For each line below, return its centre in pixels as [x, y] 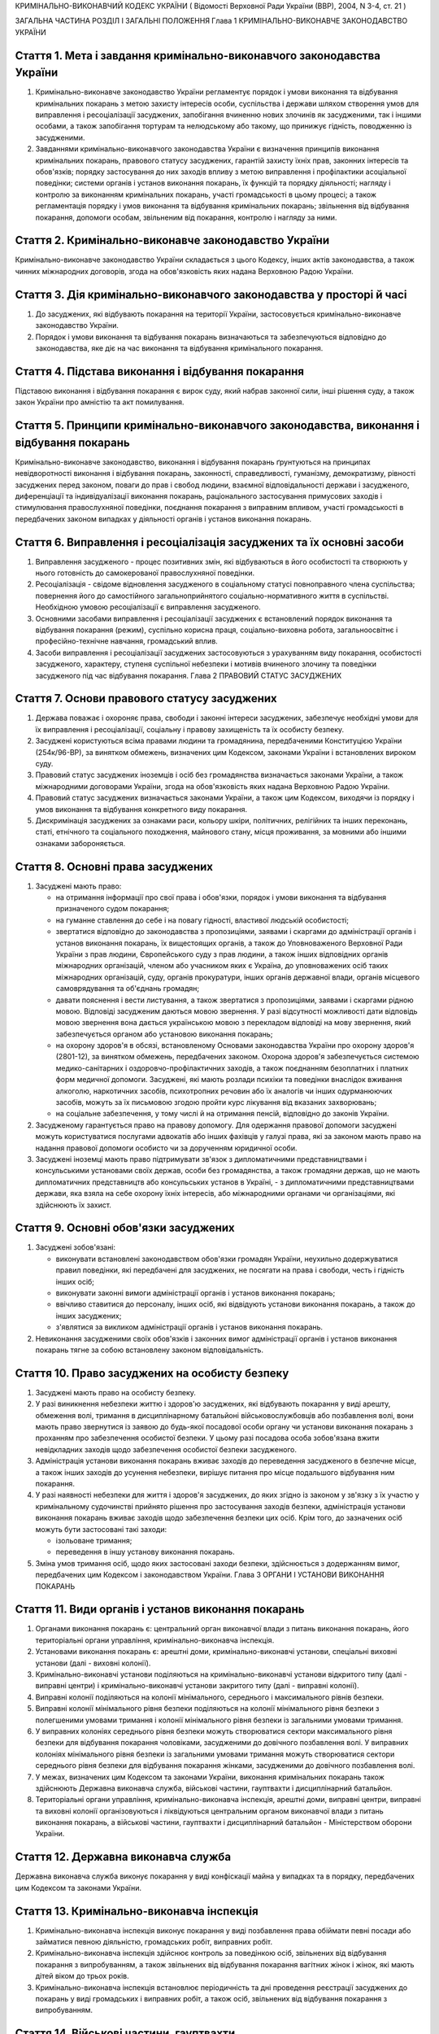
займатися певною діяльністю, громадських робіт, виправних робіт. [154, 1942]
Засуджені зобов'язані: [76, 1247]
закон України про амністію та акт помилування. [100, 402]
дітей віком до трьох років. [82, 1976]
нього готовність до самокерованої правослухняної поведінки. [145, 573]
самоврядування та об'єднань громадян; [127, 989]
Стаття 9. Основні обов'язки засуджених [125, 1228]
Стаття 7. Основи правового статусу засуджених [146, 698]
